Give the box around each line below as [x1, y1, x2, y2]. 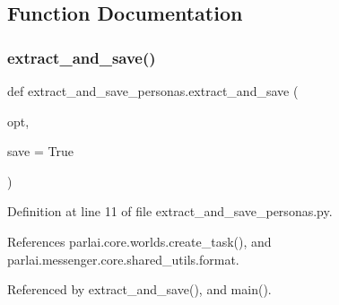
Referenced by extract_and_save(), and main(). [7, 280, 272, 299]
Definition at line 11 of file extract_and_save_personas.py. [7, 202, 333, 221]
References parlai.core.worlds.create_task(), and [7, 231, 272, 250]
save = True [7, 142, 74, 161]
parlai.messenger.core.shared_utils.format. [7, 249, 239, 268]
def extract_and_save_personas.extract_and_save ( [7, 82, 299, 100]
